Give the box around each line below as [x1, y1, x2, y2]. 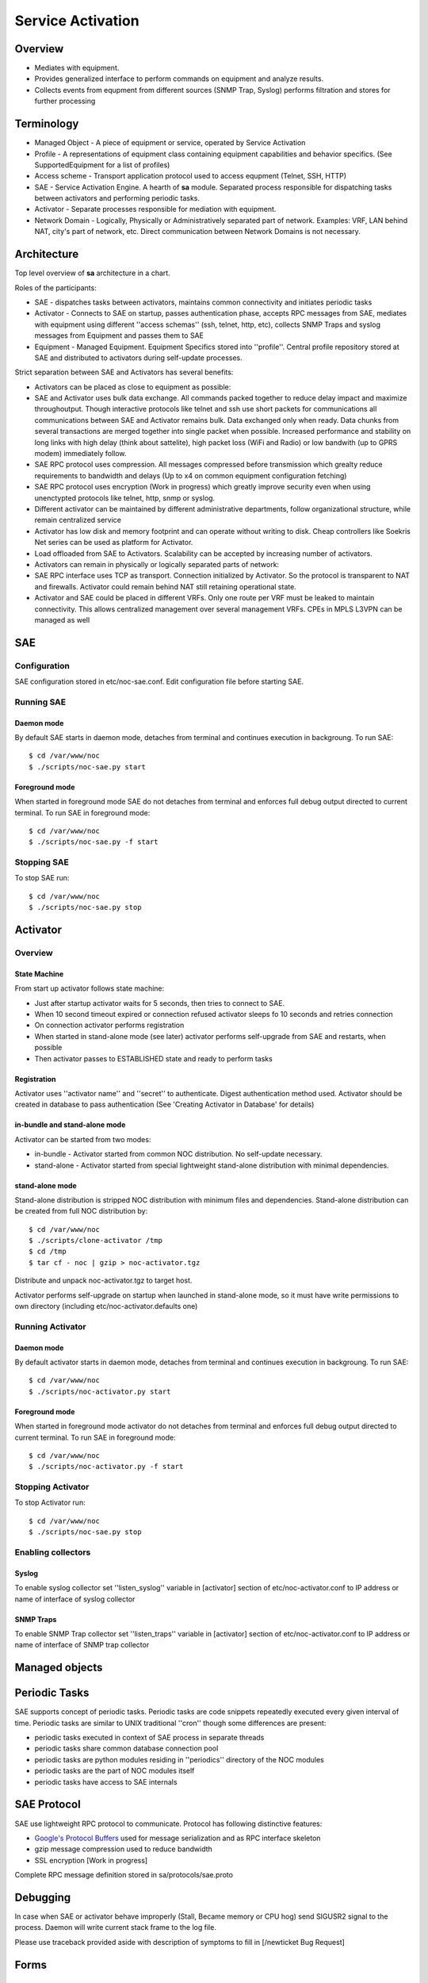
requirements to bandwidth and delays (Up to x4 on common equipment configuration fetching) [34, 470, 347, 480]
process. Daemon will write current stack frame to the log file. [14, 1923, 217, 1932]
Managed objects [14, 1661, 103, 1674]
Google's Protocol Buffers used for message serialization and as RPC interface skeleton [34, 1833, 321, 1843]
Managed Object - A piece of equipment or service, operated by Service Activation [34, 138, 306, 148]
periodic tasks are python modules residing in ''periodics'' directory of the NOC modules [34, 1755, 324, 1764]
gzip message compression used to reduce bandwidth [34, 1844, 213, 1854]
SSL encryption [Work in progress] [34, 1855, 148, 1865]
